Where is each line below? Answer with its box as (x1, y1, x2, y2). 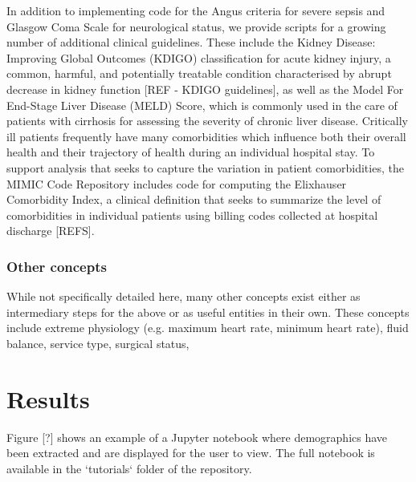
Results (6, 382, 90, 415)
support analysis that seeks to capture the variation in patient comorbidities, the (6, 159, 404, 176)
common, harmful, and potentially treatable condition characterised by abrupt (6, 65, 392, 82)
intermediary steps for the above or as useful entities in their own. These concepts (6, 303, 410, 320)
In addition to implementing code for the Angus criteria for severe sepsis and (6, 2, 385, 18)
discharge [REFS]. (6, 222, 95, 239)
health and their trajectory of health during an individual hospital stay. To (6, 144, 375, 160)
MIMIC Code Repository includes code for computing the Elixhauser (6, 175, 347, 192)
